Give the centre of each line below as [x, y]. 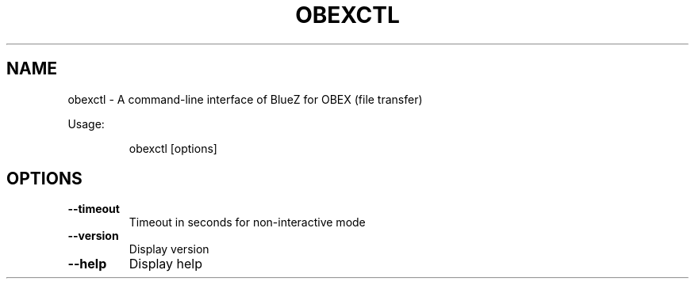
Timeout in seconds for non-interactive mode [247, 222]
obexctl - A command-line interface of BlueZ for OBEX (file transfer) [245, 99]
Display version [169, 249]
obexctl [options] [173, 148]
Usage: [86, 123]
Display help [166, 264]
